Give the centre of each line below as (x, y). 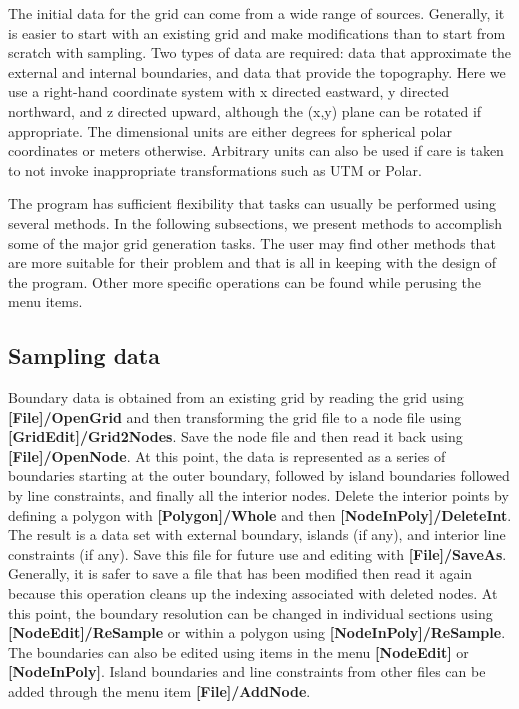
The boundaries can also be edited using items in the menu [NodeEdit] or (238, 651)
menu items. (45, 301)
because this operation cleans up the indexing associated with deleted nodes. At (253, 593)
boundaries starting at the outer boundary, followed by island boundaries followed (259, 475)
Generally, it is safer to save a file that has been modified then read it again (240, 573)
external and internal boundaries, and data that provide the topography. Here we (257, 71)
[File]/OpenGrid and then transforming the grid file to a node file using (235, 416)
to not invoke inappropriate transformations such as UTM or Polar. (215, 169)
